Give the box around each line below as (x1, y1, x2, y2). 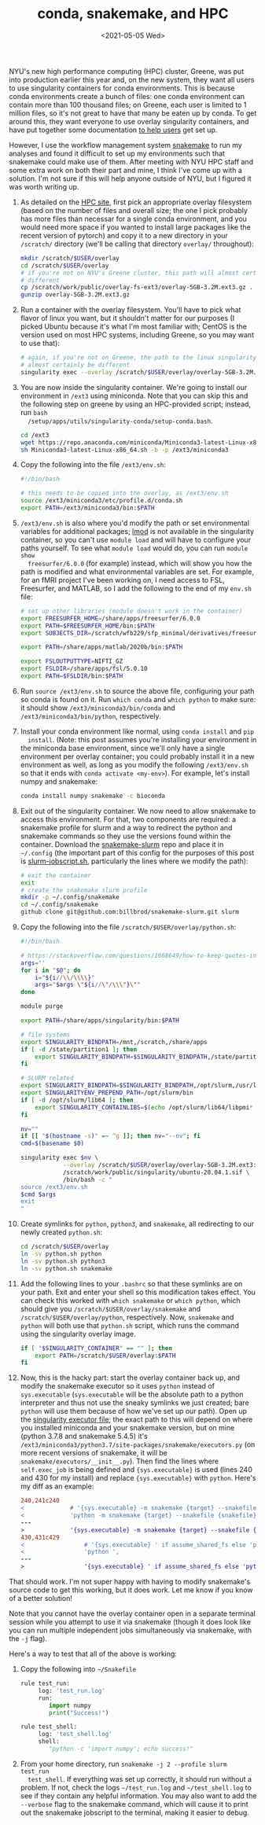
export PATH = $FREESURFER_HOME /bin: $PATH (20, 622, 155, 630)
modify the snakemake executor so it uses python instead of (20, 1382, 215, 1391)
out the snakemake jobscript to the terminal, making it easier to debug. (20, 1808, 250, 1817)
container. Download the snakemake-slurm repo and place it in (20, 839, 224, 849)
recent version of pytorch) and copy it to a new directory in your (20, 230, 229, 240)
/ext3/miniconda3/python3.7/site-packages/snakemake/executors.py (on (20, 1440, 256, 1449)
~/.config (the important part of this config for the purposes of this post (20, 848, 255, 857)
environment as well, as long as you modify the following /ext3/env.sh (20, 760, 248, 769)
